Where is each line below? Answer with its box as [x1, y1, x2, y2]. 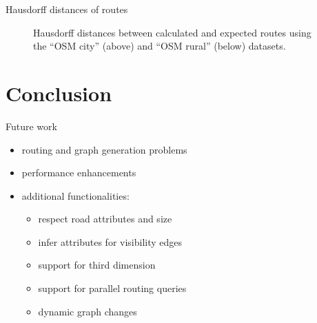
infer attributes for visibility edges [38, 234, 183, 249]
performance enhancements [21, 165, 136, 180]
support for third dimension [38, 258, 156, 272]
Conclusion [6, 79, 112, 107]
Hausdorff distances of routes [6, 2, 128, 16]
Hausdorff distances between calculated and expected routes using [33, 25, 311, 39]
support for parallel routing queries [38, 281, 187, 295]
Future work [6, 118, 57, 133]
